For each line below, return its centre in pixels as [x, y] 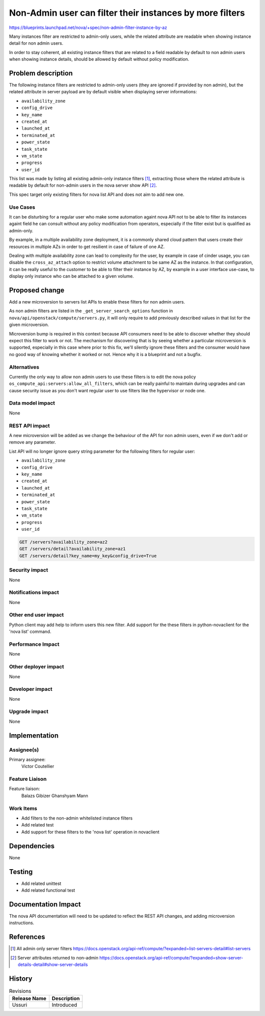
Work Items [23, 808]
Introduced [65, 1005]
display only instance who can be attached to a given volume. [72, 276]
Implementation [34, 735]
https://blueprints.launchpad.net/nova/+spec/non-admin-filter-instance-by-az [88, 27]
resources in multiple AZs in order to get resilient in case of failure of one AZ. [87, 247]
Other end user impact [36, 615]
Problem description [41, 73]
